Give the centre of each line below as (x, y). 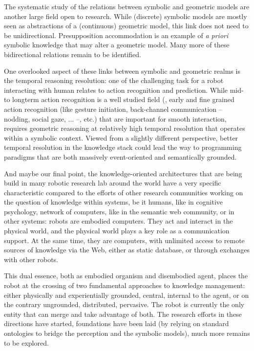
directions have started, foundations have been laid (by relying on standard (116, 323)
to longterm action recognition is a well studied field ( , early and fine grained (119, 99)
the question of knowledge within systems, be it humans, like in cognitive (113, 202)
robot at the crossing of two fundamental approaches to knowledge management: (125, 285)
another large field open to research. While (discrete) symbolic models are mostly (126, 16)
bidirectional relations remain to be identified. (73, 54)
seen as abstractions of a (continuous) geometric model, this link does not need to (126, 26)
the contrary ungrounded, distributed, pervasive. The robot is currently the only (124, 304)
